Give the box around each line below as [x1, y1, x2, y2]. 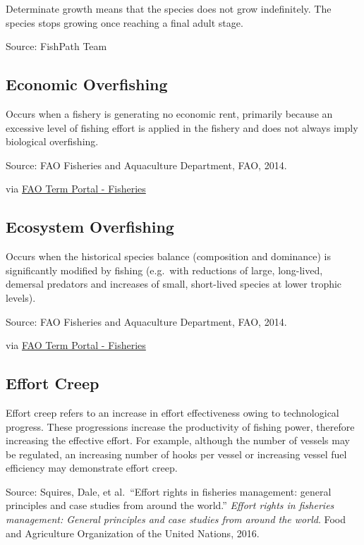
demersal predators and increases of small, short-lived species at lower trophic [6, 276, 342, 291]
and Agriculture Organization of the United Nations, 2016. [6, 525, 260, 540]
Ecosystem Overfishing [6, 216, 174, 238]
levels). [6, 290, 36, 305]
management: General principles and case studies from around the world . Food [6, 512, 346, 527]
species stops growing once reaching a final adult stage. [6, 15, 243, 30]
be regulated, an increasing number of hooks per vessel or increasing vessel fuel [6, 446, 347, 461]
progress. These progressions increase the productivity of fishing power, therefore [6, 419, 355, 434]
